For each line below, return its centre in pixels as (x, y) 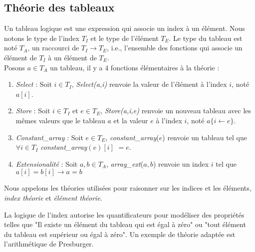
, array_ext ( (125, 163)
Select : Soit (34, 84)
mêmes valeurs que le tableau (60, 120)
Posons (14, 67)
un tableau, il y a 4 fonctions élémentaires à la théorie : (135, 67)
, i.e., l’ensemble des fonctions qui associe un (175, 48)
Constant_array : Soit (49, 137)
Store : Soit (33, 111)
